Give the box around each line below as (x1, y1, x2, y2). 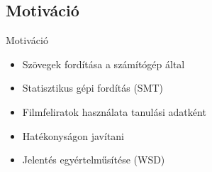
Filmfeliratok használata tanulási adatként (22, 104, 206, 119)
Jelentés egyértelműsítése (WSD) (22, 152, 165, 167)
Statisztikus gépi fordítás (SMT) (22, 80, 164, 95)
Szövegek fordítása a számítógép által (22, 56, 185, 71)
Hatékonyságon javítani (22, 128, 125, 143)
